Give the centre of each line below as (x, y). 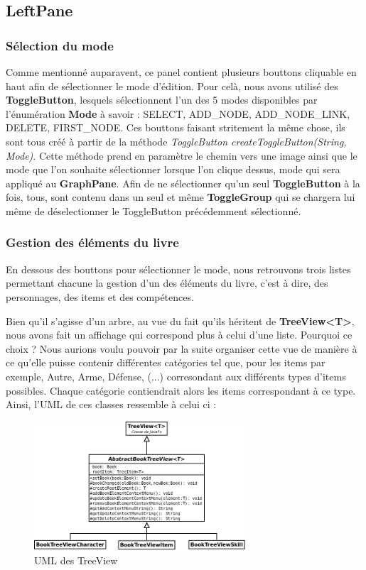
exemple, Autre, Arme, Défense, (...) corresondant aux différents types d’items (176, 376)
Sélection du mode (60, 45)
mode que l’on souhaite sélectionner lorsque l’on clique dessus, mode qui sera (173, 169)
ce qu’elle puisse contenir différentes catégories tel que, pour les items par (166, 362)
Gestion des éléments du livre (92, 242)
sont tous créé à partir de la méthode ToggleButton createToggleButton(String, (176, 141)
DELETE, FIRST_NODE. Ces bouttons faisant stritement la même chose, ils (176, 127)
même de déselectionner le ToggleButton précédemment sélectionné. (154, 210)
